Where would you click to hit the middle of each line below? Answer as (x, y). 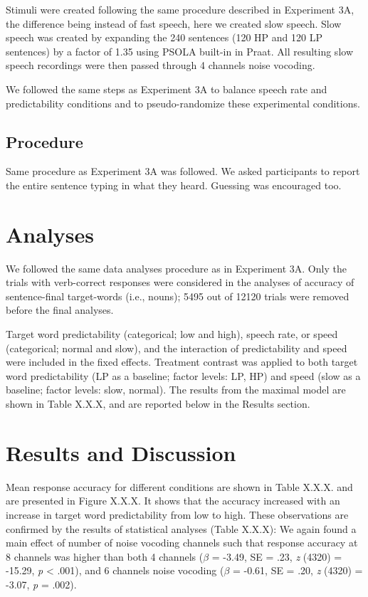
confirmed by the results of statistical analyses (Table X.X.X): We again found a (181, 528)
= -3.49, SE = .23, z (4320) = (277, 556)
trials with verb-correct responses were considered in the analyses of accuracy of (180, 282)
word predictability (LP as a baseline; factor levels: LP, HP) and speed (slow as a (183, 375)
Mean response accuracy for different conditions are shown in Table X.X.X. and (179, 486)
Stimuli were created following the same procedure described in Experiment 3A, (180, 9)
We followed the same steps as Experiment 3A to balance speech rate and (167, 89)
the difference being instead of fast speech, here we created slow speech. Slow (174, 23)
